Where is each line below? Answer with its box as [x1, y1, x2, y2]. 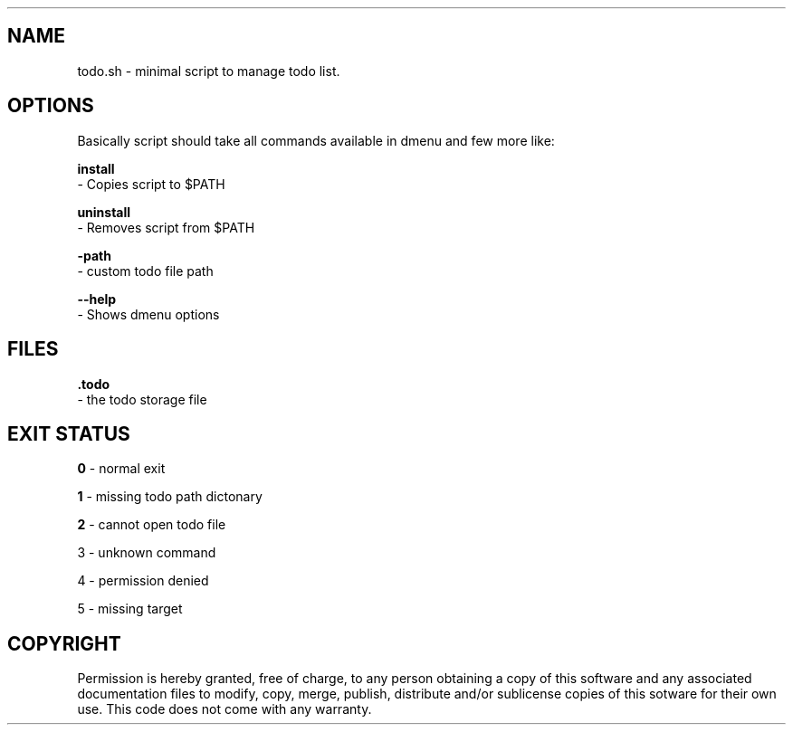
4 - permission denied [77, 573, 209, 589]
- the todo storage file [77, 391, 207, 407]
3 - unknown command [77, 545, 216, 561]
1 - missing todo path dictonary [77, 489, 263, 505]
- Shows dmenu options [77, 306, 220, 322]
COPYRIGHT [7, 632, 121, 655]
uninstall [77, 204, 131, 220]
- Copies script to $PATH [77, 176, 225, 192]
